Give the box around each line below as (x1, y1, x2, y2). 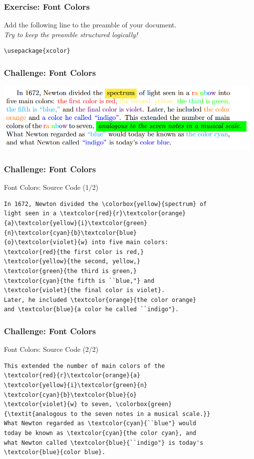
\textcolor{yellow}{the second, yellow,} (4, 258, 141, 265)
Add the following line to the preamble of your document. (4, 20, 177, 30)
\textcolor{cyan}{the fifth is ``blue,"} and (4, 277, 154, 284)
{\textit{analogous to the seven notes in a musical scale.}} (4, 410, 211, 417)
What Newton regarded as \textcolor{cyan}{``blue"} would (4, 420, 196, 427)
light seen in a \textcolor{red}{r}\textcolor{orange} (4, 210, 186, 217)
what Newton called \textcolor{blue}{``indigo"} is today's (4, 439, 204, 446)
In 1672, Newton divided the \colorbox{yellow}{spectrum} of (4, 200, 207, 207)
